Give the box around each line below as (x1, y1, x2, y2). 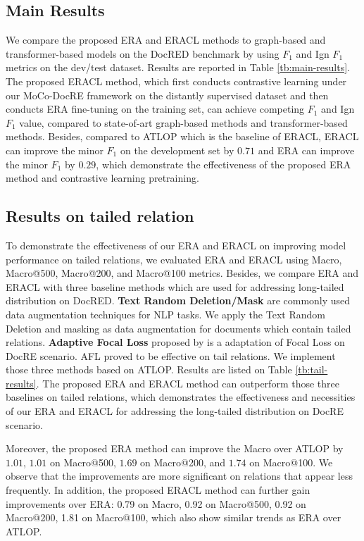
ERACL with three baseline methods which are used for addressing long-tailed (6, 279, 344, 294)
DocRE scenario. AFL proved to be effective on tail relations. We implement (6, 348, 336, 363)
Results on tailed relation (6, 205, 194, 227)
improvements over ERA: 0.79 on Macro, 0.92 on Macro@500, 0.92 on (6, 496, 306, 511)
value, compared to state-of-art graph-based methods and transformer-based (19, 115, 348, 130)
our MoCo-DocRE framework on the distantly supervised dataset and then (6, 87, 329, 102)
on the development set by (120, 142, 234, 157)
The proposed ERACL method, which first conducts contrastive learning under (6, 73, 347, 88)
